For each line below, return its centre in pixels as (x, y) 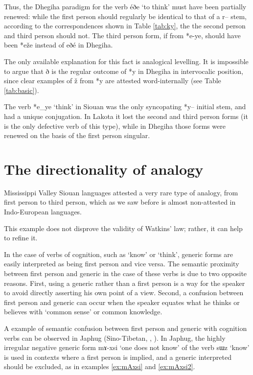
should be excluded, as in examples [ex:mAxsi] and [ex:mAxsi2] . (100, 366)
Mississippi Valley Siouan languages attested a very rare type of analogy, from (121, 192)
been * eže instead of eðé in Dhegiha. (58, 45)
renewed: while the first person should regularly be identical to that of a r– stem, (126, 16)
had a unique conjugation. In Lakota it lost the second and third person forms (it (126, 116)
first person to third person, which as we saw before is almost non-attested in (120, 202)
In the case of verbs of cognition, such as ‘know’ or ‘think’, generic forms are (119, 254)
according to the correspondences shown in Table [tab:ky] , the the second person (125, 26)
